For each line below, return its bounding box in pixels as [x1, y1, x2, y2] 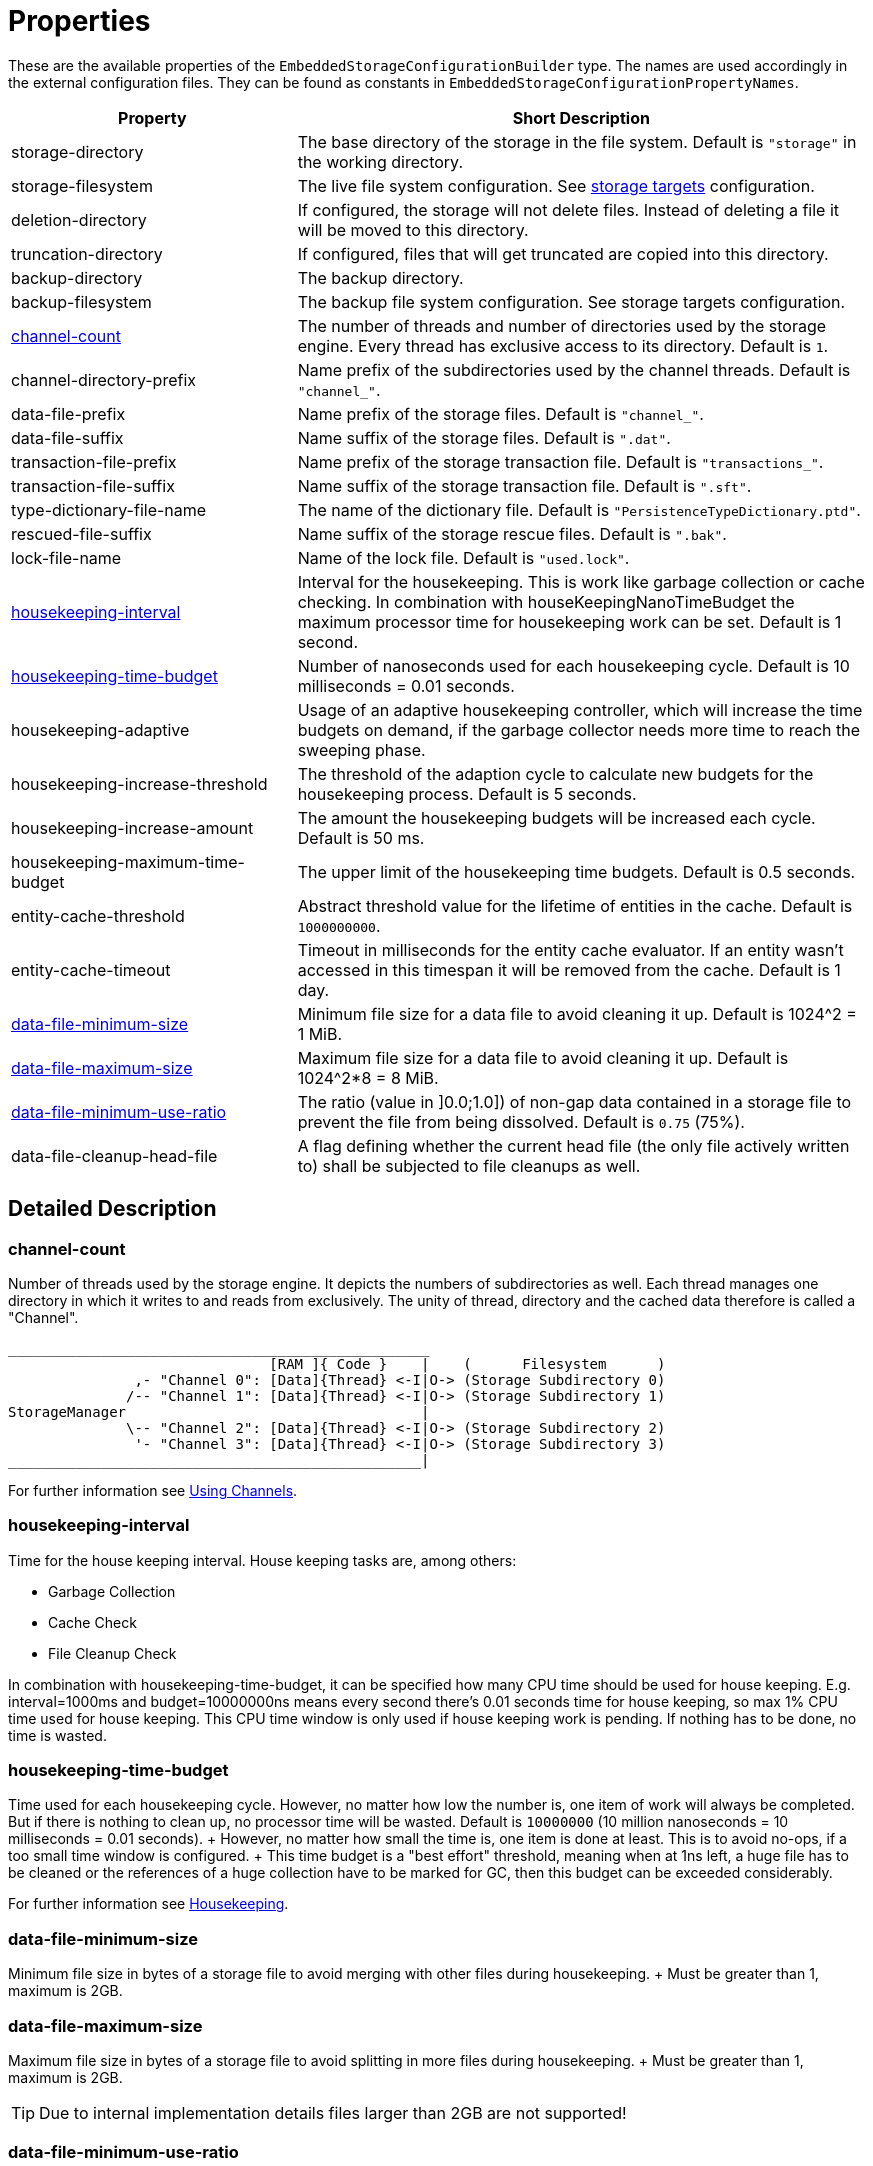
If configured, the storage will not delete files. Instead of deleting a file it [297, 199, 840, 220]
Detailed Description [8, 1196, 217, 1222]
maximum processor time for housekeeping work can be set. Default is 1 [297, 611, 842, 632]
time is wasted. [8, 1726, 107, 1744]
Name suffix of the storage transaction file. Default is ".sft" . [297, 475, 752, 496]
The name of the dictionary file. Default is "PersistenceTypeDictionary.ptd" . [297, 499, 861, 520]
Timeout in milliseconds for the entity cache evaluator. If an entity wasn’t [297, 939, 844, 960]
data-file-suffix [11, 427, 124, 448]
